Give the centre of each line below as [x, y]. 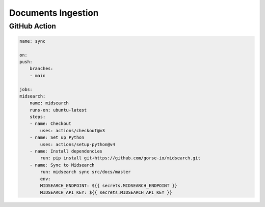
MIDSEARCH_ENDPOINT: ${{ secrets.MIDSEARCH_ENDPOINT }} [109, 186]
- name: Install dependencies [66, 151]
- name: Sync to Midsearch [62, 165]
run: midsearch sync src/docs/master [85, 172]
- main [38, 75]
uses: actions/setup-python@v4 [78, 144]
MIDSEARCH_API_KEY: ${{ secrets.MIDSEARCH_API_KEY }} [106, 192]
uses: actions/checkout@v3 [72, 131]
